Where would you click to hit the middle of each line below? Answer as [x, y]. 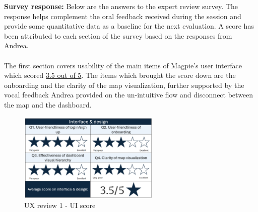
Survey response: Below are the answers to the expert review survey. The [121, 6]
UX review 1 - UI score [60, 205]
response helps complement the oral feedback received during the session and [123, 16]
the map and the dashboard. [48, 104]
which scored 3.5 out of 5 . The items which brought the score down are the [120, 75]
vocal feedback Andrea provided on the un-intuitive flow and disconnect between [129, 95]
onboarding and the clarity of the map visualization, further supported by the [124, 85]
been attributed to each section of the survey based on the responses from [118, 35]
